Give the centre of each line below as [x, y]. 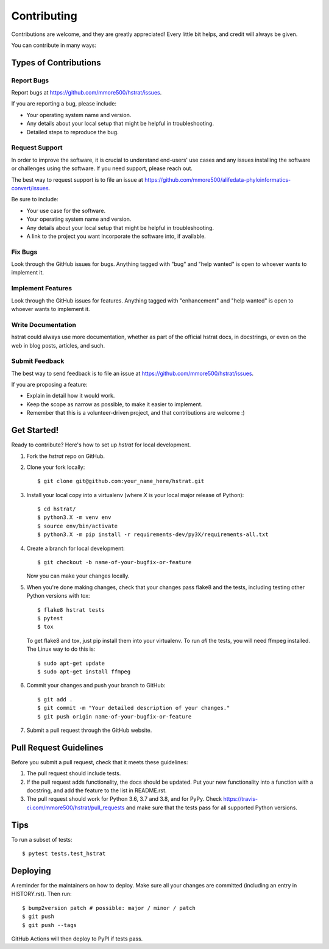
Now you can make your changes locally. [78, 576]
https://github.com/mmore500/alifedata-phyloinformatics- [218, 179]
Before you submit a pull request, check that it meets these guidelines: [100, 762]
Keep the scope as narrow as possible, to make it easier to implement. [115, 404]
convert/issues [30, 188]
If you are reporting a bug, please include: [64, 104]
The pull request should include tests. [74, 773]
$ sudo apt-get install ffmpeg [84, 671]
